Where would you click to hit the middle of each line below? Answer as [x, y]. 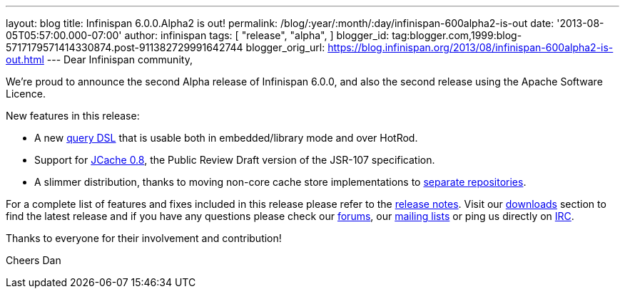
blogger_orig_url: [285, 47]
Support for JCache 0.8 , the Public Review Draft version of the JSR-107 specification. [235, 160]
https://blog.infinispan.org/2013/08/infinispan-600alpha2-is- [471, 47]
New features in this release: [73, 116]
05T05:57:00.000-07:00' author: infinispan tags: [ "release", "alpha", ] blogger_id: [198, 35]
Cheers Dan [34, 260]
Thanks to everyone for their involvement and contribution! [144, 238]
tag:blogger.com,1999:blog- [457, 35]
